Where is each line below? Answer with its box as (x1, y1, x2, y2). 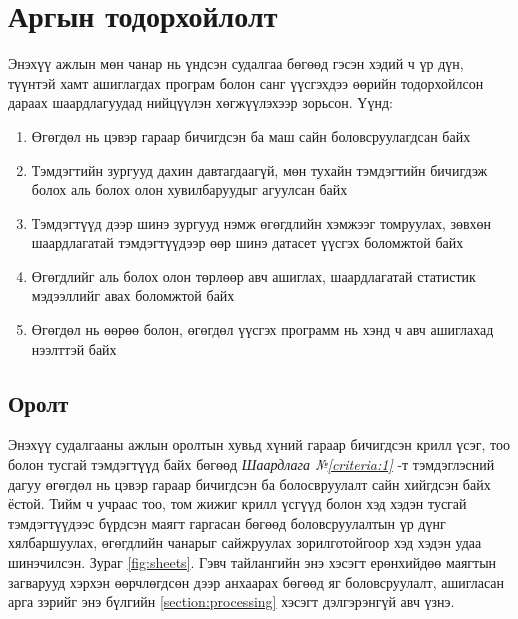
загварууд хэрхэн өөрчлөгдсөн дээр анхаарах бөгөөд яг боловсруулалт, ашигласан (8, 571, 504, 592)
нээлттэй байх (31, 338, 117, 359)
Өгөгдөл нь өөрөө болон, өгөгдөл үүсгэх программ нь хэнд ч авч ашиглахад (31, 319, 494, 340)
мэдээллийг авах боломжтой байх (31, 285, 235, 306)
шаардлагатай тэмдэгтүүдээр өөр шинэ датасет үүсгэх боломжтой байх (31, 232, 464, 253)
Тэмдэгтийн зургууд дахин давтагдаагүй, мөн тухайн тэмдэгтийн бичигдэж (31, 159, 488, 180)
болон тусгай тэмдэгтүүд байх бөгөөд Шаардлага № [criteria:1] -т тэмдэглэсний (8, 454, 495, 475)
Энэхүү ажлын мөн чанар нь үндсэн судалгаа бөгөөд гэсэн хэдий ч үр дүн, (8, 53, 464, 74)
